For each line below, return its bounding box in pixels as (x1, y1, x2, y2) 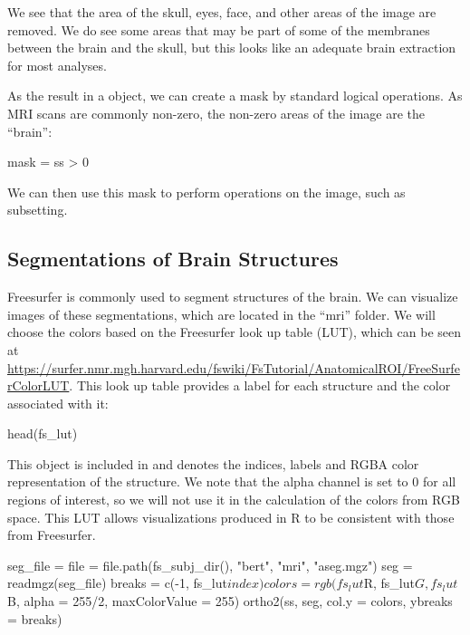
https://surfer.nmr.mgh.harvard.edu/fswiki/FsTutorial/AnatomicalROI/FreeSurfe (7, 358, 460, 377)
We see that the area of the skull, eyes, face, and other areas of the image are (7, 3, 436, 21)
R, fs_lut (363, 573, 415, 592)
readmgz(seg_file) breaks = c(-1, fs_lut (7, 573, 227, 592)
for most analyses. (7, 55, 107, 74)
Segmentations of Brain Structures (7, 245, 339, 273)
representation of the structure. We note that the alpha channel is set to (7, 472, 408, 491)
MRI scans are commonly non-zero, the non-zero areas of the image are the (7, 103, 425, 122)
